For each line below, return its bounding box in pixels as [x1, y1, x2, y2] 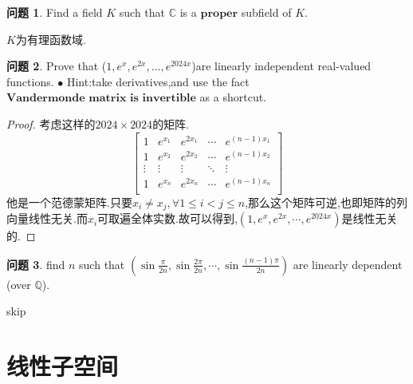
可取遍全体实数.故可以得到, [97, 210, 238, 227]
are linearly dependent [293, 255, 403, 272]
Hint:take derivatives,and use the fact [66, 73, 250, 89]
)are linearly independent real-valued [191, 57, 372, 74]
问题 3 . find [6, 255, 65, 272]
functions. [6, 73, 54, 89]
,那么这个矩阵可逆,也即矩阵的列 [245, 193, 407, 210]
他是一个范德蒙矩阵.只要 [6, 193, 132, 210]
